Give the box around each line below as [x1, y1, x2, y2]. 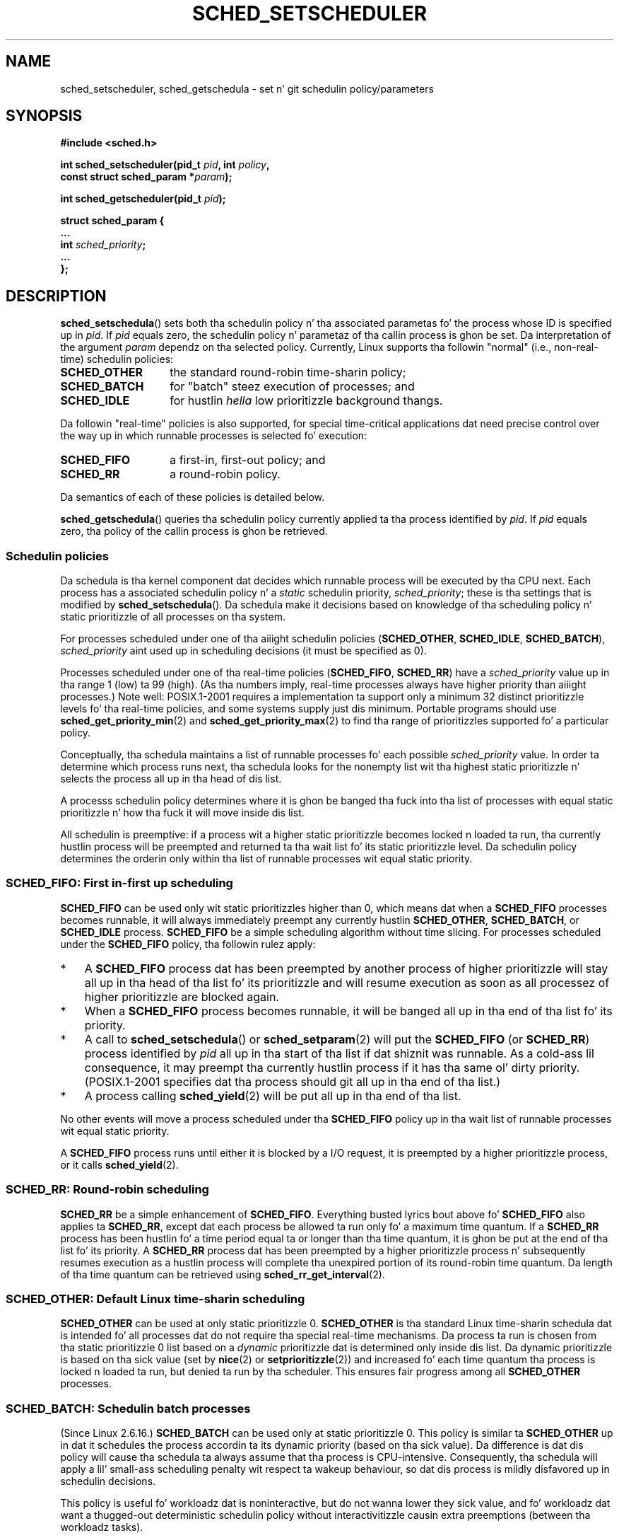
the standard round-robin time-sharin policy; [170, 365, 406, 380]
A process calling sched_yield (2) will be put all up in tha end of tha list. [84, 1088, 461, 1103]
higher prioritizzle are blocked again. [84, 989, 279, 1004]
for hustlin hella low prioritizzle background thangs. [170, 393, 443, 408]
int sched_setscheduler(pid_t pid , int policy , [60, 158, 270, 171]
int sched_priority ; [60, 238, 146, 251]
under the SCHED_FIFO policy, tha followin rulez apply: [60, 937, 316, 950]
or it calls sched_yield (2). [60, 1158, 179, 1171]
